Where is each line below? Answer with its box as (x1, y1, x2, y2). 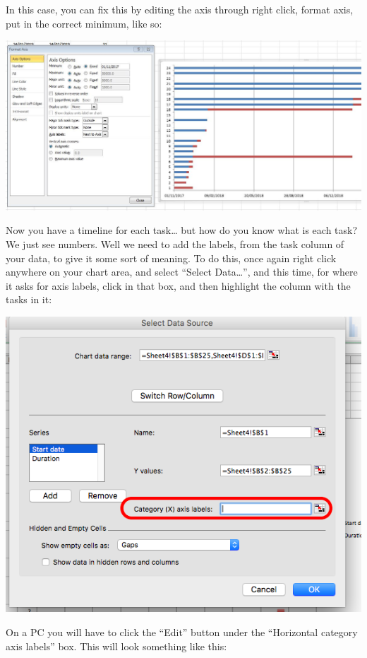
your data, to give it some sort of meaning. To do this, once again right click (6, 250, 337, 265)
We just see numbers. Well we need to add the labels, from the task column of (6, 237, 344, 252)
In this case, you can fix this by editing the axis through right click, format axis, (6, 2, 354, 16)
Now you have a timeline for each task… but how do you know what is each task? (6, 223, 358, 237)
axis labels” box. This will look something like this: (6, 638, 227, 653)
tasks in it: (6, 292, 52, 307)
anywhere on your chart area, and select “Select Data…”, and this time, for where (6, 264, 358, 279)
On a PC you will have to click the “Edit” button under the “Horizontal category (6, 625, 358, 639)
